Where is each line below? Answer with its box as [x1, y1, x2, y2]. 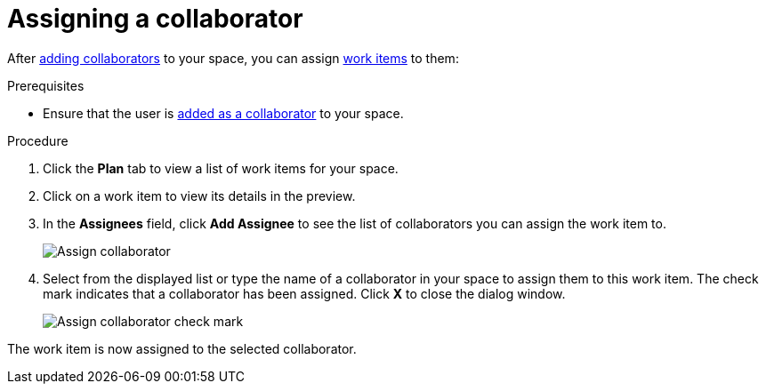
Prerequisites [7, 77, 85, 93]
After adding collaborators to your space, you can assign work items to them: [7, 50, 459, 66]
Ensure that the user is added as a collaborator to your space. [43, 105, 404, 121]
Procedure [7, 132, 69, 148]
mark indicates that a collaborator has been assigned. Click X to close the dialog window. [43, 285, 566, 301]
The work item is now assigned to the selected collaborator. [7, 340, 357, 356]
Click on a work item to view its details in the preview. [43, 188, 356, 203]
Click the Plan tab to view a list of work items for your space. [43, 160, 399, 176]
